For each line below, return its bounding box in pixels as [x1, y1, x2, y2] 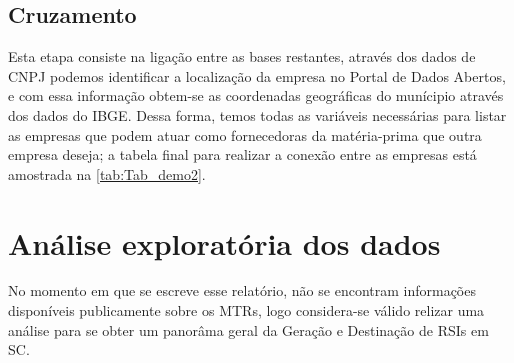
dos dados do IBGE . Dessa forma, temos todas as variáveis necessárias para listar [8, 104, 507, 125]
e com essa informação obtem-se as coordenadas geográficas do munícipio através [8, 85, 504, 106]
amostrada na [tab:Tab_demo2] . [8, 163, 206, 184]
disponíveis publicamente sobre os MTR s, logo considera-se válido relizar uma [8, 300, 485, 321]
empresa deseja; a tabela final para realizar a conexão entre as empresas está [8, 144, 477, 165]
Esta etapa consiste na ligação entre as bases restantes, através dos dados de [8, 46, 476, 67]
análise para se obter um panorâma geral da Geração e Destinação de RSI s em [8, 319, 489, 340]
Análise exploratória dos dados [8, 222, 441, 263]
